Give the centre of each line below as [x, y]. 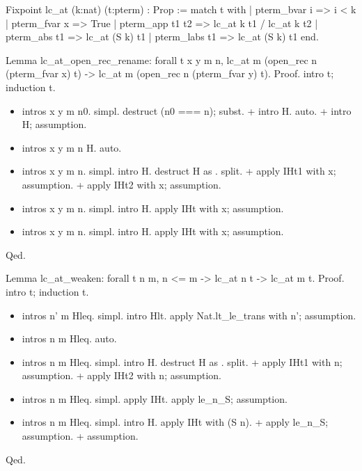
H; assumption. [54, 124]
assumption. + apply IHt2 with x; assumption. [121, 184]
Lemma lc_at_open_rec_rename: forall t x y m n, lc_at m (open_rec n [162, 59]
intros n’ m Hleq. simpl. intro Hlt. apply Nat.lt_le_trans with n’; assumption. [189, 315]
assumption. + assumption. [80, 436]
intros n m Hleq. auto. [69, 338]
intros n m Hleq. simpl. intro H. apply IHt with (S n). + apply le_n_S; [175, 422]
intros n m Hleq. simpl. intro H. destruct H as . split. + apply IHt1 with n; [182, 361]
